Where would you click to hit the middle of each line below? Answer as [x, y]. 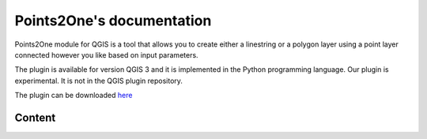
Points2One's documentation [113, 21]
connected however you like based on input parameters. [106, 54]
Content [35, 117]
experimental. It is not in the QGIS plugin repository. [99, 81]
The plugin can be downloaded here [74, 96]
